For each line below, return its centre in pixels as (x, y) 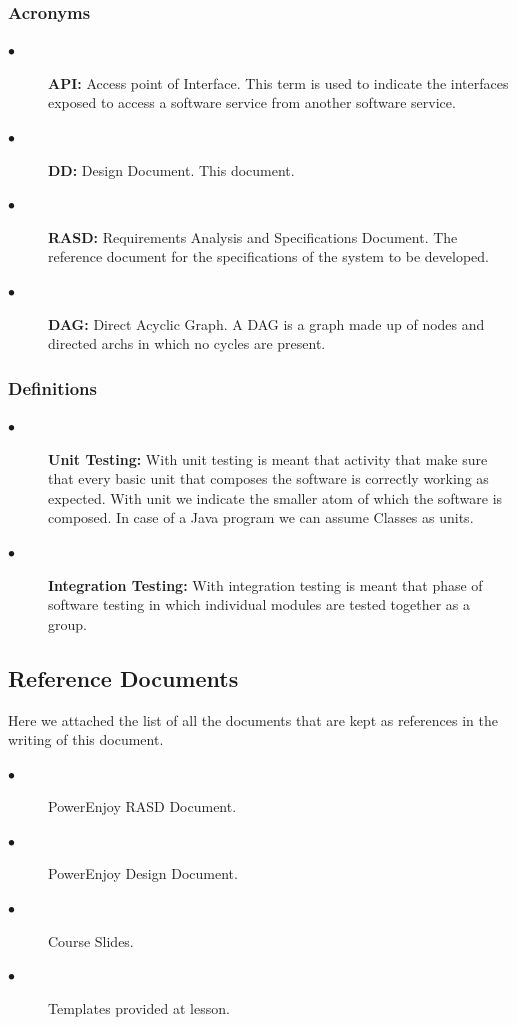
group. (67, 623)
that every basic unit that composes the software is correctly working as (268, 478)
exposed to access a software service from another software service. (252, 102)
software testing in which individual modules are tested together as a (259, 604)
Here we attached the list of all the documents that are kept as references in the (253, 719)
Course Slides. (91, 940)
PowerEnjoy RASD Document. (142, 806)
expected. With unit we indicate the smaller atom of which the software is (275, 497)
